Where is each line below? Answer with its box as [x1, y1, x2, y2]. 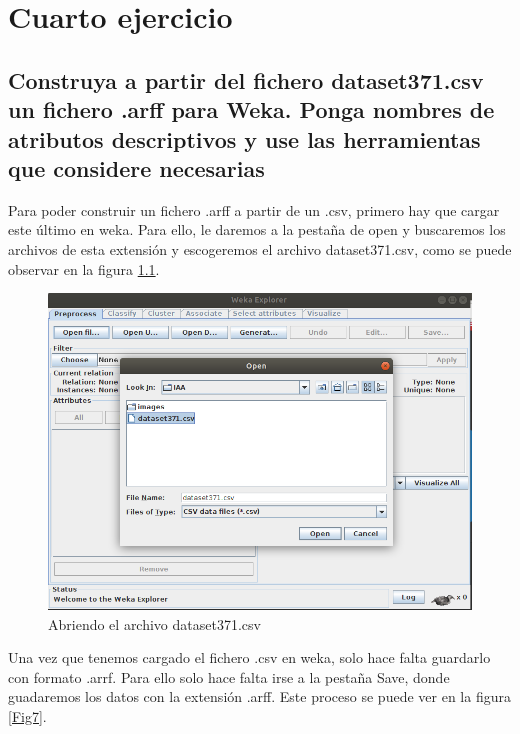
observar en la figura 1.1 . [8, 258, 160, 279]
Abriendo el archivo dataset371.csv [48, 613, 261, 634]
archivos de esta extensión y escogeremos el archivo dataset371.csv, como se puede [8, 238, 512, 259]
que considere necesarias [8, 152, 265, 183]
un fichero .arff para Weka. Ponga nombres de [8, 94, 495, 125]
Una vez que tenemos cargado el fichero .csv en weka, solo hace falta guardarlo [8, 647, 491, 668]
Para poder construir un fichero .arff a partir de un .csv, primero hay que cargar [8, 199, 500, 220]
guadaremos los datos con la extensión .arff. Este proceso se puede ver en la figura [8, 686, 511, 707]
